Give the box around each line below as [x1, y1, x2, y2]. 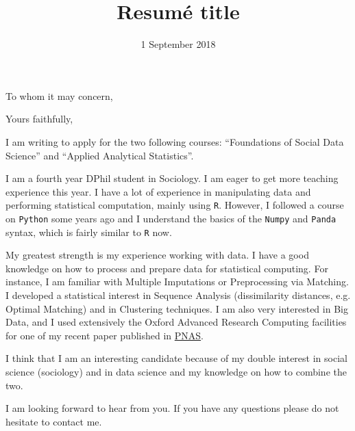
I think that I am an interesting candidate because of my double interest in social [5, 351, 347, 365]
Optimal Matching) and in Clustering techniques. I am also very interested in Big [5, 301, 348, 315]
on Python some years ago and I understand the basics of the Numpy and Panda [5, 211, 336, 225]
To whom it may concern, [5, 88, 113, 103]
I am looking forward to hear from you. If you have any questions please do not [5, 401, 339, 415]
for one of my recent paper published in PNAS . [5, 328, 204, 342]
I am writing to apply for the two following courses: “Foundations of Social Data [5, 134, 344, 148]
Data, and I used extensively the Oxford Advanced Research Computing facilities [5, 315, 347, 329]
